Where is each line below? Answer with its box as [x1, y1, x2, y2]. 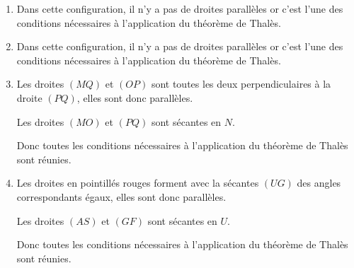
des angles [297, 175, 341, 190]
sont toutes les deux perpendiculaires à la [151, 76, 331, 91]
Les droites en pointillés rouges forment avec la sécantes [16, 175, 259, 190]
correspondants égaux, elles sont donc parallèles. [16, 189, 227, 204]
